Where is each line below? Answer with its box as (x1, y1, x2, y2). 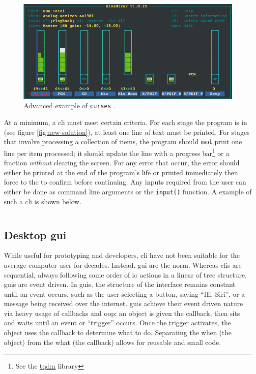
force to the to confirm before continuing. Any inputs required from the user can (4, 177, 246, 187)
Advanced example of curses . (24, 100, 115, 111)
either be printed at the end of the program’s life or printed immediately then (4, 167, 238, 177)
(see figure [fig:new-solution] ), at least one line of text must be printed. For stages (4, 126, 250, 137)
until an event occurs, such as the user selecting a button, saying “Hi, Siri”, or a (4, 288, 245, 299)
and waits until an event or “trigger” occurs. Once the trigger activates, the (4, 317, 231, 328)
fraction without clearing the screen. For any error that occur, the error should (4, 157, 240, 168)
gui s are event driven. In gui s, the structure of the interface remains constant (4, 279, 236, 289)
